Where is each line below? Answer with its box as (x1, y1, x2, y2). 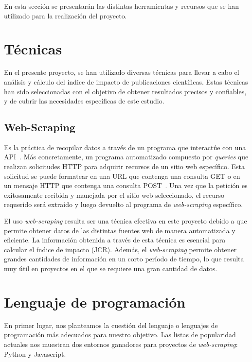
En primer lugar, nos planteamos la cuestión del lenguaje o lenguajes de (4, 320, 218, 330)
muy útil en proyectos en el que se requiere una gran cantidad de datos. (4, 263, 217, 274)
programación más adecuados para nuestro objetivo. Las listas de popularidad (4, 329, 236, 340)
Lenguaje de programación (4, 292, 186, 311)
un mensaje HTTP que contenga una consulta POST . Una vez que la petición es (4, 180, 248, 190)
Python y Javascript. (4, 348, 66, 359)
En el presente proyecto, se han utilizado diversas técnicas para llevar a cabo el (4, 67, 239, 77)
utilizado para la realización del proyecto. (4, 10, 127, 20)
